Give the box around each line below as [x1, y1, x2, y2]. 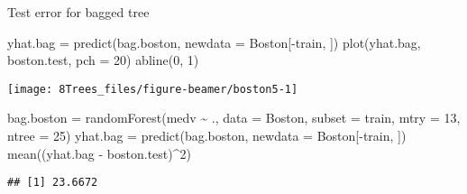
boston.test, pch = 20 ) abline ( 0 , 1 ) [7, 51, 199, 69]
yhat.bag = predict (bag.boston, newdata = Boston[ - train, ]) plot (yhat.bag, [7, 32, 421, 51]
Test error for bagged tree [7, 3, 150, 21]
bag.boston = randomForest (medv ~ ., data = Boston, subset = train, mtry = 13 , [7, 108, 461, 127]
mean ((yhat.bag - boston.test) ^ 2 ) [7, 143, 191, 162]
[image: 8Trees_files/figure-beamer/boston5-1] [7, 82, 298, 96]
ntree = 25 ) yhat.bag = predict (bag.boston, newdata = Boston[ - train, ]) [7, 126, 407, 145]
